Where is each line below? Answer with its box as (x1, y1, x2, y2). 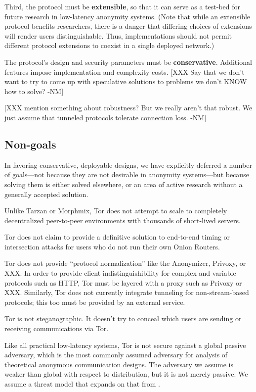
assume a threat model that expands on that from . (4, 379, 160, 389)
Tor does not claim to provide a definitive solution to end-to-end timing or (4, 232, 230, 242)
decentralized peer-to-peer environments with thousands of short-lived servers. (4, 215, 241, 225)
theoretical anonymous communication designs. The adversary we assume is (4, 359, 233, 369)
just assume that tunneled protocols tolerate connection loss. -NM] (4, 112, 207, 122)
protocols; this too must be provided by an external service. (4, 296, 185, 307)
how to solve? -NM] (4, 86, 64, 96)
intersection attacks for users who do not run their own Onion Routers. (4, 241, 220, 251)
